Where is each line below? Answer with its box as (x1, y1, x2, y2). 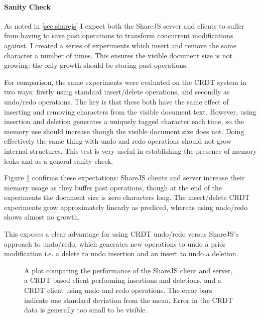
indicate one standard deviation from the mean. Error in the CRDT (24, 294, 233, 305)
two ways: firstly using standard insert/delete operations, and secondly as (4, 86, 230, 97)
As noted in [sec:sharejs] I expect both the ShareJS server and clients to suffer (4, 20, 244, 31)
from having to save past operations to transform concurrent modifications (4, 30, 233, 41)
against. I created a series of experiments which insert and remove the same (4, 40, 236, 50)
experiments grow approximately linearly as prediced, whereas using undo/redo (4, 201, 248, 212)
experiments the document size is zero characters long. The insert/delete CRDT (4, 192, 250, 202)
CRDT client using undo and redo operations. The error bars (24, 285, 212, 295)
